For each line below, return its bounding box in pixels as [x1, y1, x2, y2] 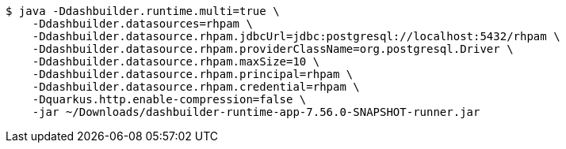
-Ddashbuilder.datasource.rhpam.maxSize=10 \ [32, 55, 320, 68]
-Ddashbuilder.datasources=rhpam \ [32, 17, 253, 30]
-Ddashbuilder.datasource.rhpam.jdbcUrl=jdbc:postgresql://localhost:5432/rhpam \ [32, 30, 560, 43]
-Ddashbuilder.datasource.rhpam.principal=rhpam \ [32, 68, 354, 80]
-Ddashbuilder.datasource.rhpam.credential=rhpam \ [32, 80, 360, 93]
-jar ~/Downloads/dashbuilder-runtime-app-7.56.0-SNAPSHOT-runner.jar [32, 106, 480, 118]
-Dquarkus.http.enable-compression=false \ [32, 93, 307, 106]
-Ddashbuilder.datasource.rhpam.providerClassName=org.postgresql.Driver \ [32, 43, 514, 55]
